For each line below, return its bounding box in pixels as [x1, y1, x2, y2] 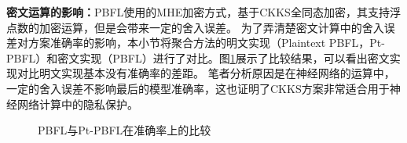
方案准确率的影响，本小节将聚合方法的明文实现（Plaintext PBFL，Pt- [27, 34, 385, 51]
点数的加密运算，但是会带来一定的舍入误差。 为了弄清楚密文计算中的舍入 [6, 19, 384, 35]
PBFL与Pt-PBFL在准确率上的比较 [38, 122, 211, 138]
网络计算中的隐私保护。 [16, 95, 138, 112]
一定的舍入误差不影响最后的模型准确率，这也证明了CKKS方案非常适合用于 [6, 80, 390, 96]
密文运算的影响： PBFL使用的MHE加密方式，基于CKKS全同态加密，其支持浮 [6, 4, 401, 20]
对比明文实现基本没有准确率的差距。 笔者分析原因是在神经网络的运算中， [16, 65, 395, 81]
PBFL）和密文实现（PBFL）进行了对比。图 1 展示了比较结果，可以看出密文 [6, 49, 390, 66]
